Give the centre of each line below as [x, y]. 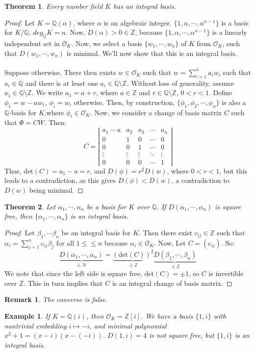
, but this [233, 170]
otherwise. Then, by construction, [124, 102]
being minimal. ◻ [56, 189]
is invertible [226, 273]
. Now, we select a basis [107, 43]
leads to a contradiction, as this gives [60, 180]
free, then [19, 216]
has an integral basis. [144, 6]
